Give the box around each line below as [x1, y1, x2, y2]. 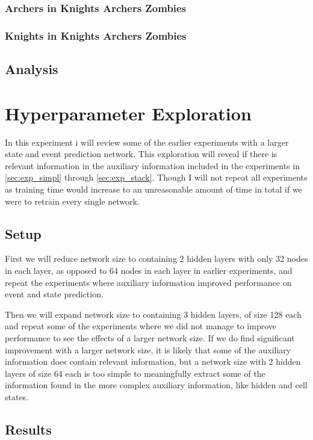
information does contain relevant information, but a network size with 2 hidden [5, 355, 301, 368]
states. [5, 390, 29, 403]
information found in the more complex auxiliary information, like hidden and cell [5, 379, 308, 391]
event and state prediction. [5, 288, 104, 300]
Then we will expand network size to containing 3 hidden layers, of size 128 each [5, 308, 302, 320]
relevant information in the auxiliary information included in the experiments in [5, 159, 300, 172]
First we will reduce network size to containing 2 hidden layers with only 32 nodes [5, 252, 308, 265]
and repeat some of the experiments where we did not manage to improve [5, 320, 276, 332]
